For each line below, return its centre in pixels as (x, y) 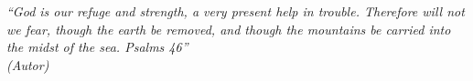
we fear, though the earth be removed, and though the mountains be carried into (229, 29)
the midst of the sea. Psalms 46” (97, 47)
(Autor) (28, 64)
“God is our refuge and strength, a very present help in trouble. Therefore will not (236, 11)
